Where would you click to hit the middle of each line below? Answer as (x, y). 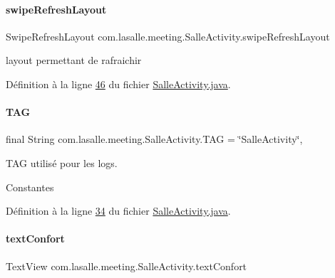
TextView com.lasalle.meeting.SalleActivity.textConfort (127, 266)
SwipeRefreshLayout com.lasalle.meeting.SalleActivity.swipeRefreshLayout (168, 36)
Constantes (30, 187)
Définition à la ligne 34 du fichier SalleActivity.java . (118, 211)
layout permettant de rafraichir (74, 60)
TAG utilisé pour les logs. (62, 162)
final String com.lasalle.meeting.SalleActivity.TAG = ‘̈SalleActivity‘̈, (154, 139)
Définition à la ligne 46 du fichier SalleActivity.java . (118, 84)
